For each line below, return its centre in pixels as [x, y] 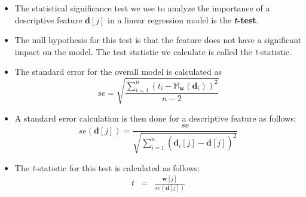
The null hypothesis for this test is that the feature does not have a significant [158, 40]
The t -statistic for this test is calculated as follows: [107, 167]
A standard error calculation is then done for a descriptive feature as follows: [155, 118]
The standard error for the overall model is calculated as [118, 72]
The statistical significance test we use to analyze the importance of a [142, 8]
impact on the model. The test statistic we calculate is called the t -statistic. [153, 51]
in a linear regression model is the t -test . [183, 19]
